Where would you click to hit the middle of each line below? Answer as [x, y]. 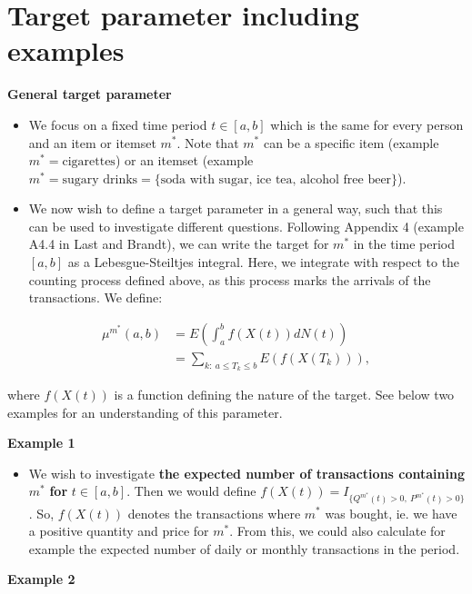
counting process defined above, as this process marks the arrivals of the [230, 279]
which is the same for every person [367, 124]
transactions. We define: [95, 297]
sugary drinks [100, 179]
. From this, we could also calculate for [337, 531]
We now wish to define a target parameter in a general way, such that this [236, 208]
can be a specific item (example [351, 142]
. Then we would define [191, 491]
